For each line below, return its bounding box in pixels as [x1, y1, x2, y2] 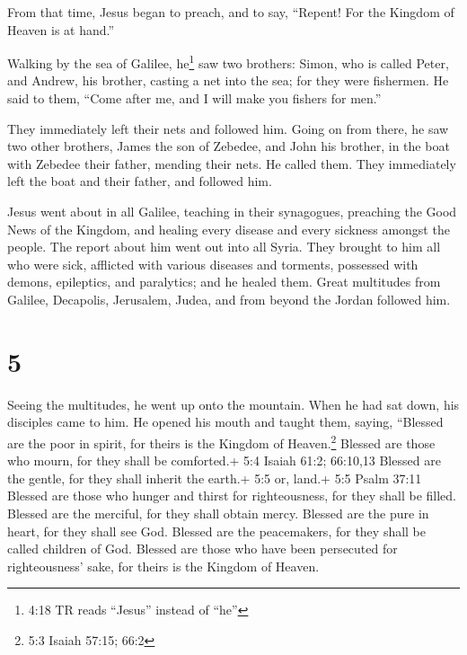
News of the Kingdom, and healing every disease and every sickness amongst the [7, 219, 450, 238]
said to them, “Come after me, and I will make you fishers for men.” [7, 89, 382, 108]
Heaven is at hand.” [7, 20, 115, 39]
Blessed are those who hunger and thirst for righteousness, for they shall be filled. [7, 486, 456, 505]
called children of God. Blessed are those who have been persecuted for [7, 539, 398, 558]
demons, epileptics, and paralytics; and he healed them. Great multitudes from [7, 272, 441, 291]
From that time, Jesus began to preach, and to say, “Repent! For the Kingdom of [7, 3, 454, 21]
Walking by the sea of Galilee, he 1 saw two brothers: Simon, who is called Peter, [7, 51, 449, 72]
